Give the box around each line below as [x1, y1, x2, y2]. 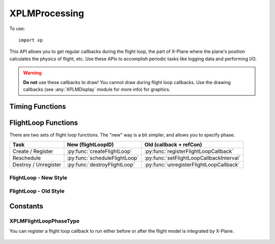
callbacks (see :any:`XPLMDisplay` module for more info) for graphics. [23, 86, 171, 92]
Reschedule [12, 154, 41, 161]
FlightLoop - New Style [9, 174, 67, 181]
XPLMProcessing [9, 8, 84, 19]
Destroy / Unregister [12, 161, 62, 168]
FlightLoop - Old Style [9, 187, 65, 195]
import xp [18, 37, 43, 43]
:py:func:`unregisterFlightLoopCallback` [144, 161, 240, 168]
